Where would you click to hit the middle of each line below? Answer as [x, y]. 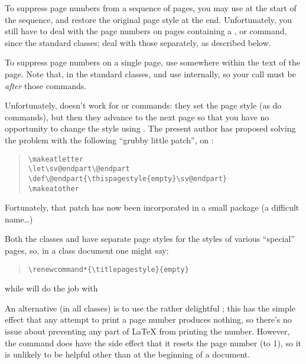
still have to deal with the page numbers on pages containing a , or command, [146, 31]
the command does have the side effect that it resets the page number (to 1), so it [153, 342]
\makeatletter [56, 159]
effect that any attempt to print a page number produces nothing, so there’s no [148, 319]
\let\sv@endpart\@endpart [79, 169]
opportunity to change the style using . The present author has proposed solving [150, 128]
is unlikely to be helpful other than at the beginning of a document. [128, 354]
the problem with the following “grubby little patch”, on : [109, 140]
